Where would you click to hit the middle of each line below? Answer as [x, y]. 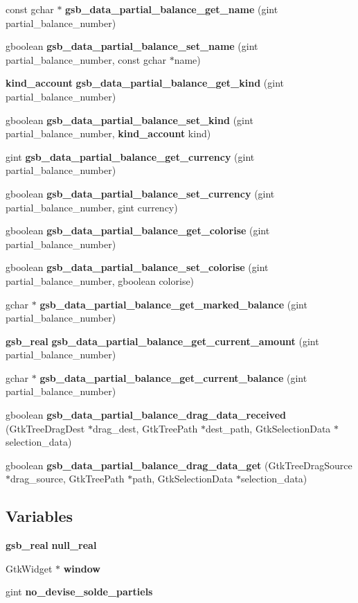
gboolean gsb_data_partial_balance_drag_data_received [146, 415]
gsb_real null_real [51, 545]
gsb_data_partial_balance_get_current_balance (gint [173, 377]
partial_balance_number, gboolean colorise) [100, 280]
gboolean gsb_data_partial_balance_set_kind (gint [129, 120]
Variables [39, 516]
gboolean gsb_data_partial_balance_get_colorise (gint [138, 230]
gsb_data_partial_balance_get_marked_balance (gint [173, 304]
